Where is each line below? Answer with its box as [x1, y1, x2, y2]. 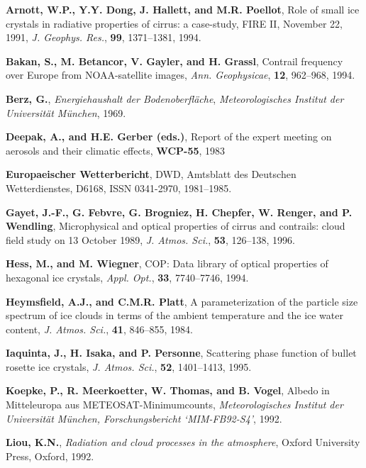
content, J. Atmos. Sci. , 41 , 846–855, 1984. [6, 321, 193, 336]
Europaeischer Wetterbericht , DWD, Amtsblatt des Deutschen [6, 167, 296, 182]
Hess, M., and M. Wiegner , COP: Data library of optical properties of [6, 256, 328, 271]
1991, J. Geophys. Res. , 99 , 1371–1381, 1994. [6, 30, 201, 45]
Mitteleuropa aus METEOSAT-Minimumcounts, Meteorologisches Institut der [6, 397, 343, 412]
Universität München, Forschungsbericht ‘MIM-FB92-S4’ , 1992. [6, 411, 282, 425]
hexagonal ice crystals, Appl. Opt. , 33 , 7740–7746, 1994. [6, 269, 249, 284]
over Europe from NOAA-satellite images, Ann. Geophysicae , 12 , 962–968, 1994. [6, 67, 355, 82]
